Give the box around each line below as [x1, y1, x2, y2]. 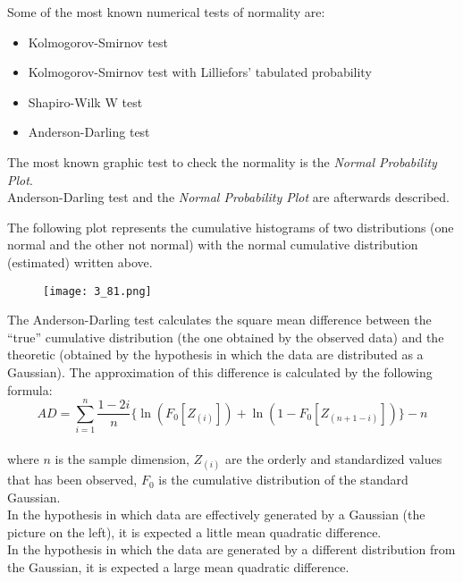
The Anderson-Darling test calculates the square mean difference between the [7, 310, 432, 329]
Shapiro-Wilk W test [28, 92, 143, 111]
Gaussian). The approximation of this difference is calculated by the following [7, 362, 433, 381]
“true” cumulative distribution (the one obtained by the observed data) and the [7, 327, 444, 346]
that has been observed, [7, 470, 138, 489]
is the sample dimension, [55, 449, 189, 468]
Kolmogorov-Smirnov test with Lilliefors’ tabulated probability [28, 63, 372, 81]
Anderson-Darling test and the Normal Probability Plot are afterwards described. [7, 188, 450, 207]
